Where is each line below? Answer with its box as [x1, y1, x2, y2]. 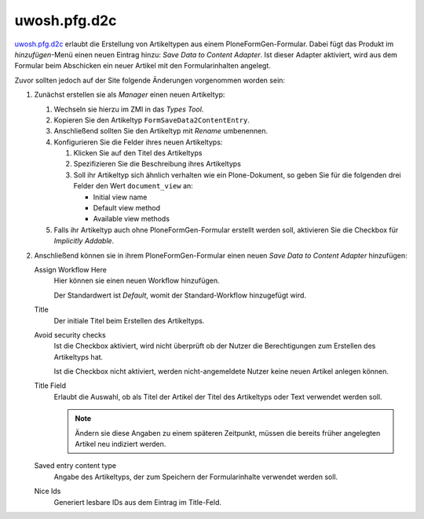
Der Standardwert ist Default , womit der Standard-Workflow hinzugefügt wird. [53, 291, 306, 300]
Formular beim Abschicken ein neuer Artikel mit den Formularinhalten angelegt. [14, 61, 271, 71]
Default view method [93, 203, 161, 213]
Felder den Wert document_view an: [73, 181, 194, 191]
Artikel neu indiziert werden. [75, 440, 166, 449]
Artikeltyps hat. [53, 352, 104, 361]
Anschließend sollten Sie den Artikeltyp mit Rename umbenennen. [53, 126, 269, 136]
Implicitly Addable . [53, 236, 115, 246]
